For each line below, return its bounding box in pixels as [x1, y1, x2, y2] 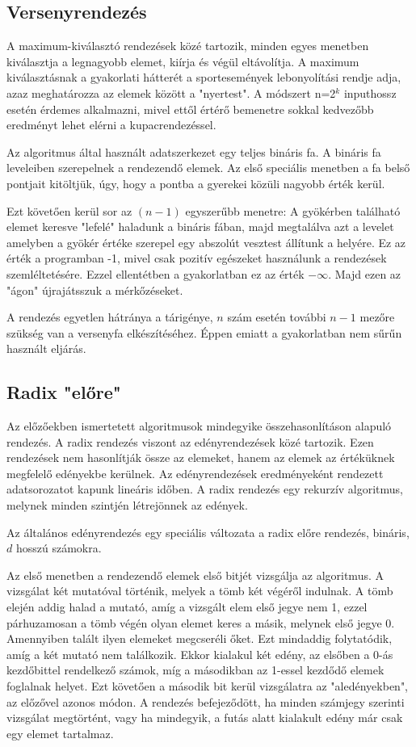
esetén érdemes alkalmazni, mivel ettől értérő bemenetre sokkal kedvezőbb [6, 100, 374, 117]
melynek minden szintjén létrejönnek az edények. [6, 497, 248, 514]
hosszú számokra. [15, 539, 102, 556]
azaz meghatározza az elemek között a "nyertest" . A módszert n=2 [6, 84, 336, 101]
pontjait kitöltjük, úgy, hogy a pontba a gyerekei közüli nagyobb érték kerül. [6, 174, 385, 191]
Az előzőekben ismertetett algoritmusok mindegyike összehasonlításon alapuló [6, 418, 392, 434]
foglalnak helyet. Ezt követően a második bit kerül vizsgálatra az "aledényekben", [6, 678, 409, 694]
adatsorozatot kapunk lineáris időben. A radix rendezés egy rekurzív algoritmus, [6, 481, 404, 497]
